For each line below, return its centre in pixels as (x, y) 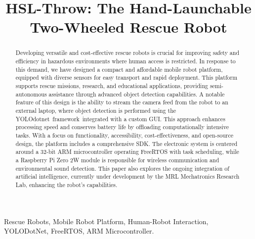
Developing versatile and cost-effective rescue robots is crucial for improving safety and (127, 53)
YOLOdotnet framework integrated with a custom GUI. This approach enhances (120, 119)
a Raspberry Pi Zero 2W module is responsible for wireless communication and (117, 160)
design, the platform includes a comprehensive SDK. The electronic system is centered (127, 143)
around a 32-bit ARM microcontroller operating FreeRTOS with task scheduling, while (127, 152)
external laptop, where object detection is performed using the (96, 110)
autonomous (31, 94)
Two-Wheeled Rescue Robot (128, 27)
